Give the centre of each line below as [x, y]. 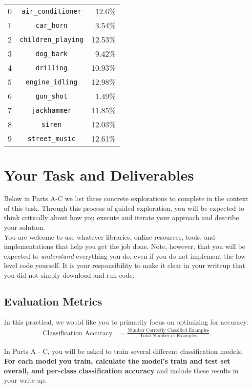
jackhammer [52, 110]
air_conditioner [52, 11]
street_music [52, 138]
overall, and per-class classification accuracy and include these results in [121, 370]
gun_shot [52, 96]
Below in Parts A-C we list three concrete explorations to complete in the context [126, 198]
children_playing [52, 39]
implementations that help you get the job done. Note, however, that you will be [125, 246]
